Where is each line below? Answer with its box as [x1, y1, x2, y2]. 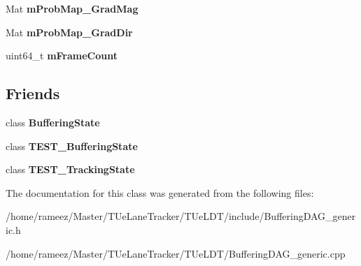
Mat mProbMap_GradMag [6, 1, 139, 15]
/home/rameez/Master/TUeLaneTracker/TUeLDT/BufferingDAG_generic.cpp [6, 246, 346, 260]
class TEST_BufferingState [6, 138, 138, 153]
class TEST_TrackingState [6, 162, 135, 177]
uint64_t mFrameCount [6, 48, 118, 63]
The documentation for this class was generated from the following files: [6, 185, 314, 200]
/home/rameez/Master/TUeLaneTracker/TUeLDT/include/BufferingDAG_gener [6, 209, 356, 223]
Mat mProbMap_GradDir [6, 24, 133, 39]
